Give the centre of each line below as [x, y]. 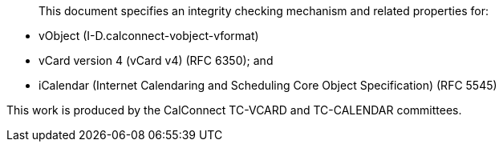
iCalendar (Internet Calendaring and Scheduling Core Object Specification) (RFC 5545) [268, 85]
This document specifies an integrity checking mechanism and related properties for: [264, 11]
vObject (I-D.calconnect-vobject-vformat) [149, 36]
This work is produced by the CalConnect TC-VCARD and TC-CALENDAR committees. [234, 110]
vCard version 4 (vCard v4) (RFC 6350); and [156, 60]
